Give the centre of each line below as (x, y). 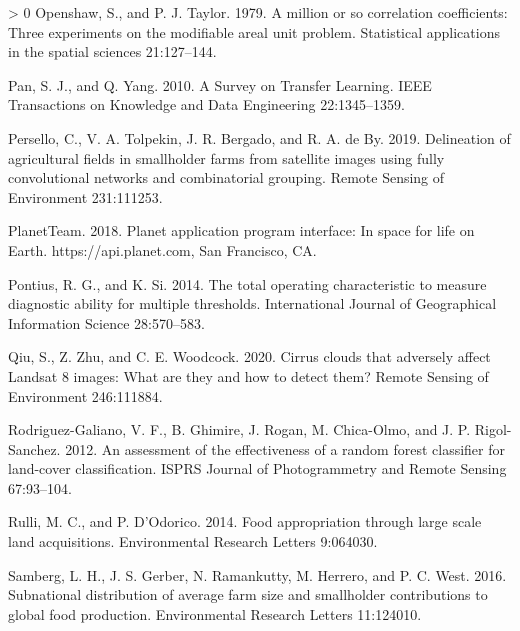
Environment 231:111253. (85, 196)
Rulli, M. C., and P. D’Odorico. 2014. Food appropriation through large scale (245, 521)
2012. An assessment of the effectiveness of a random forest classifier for (285, 448)
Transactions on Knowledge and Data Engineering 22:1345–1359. (206, 104)
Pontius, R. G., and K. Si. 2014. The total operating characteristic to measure (247, 283)
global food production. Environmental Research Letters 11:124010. (215, 613)
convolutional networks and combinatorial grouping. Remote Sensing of (226, 177)
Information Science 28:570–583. (106, 322)
